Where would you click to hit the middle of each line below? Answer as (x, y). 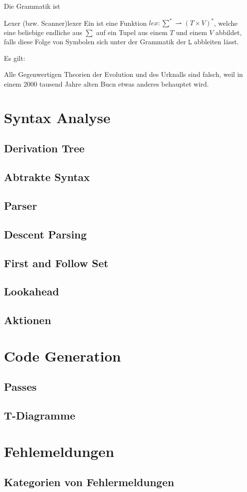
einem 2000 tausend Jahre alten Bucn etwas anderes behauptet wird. (106, 84)
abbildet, (229, 32)
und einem (192, 32)
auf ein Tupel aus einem (132, 32)
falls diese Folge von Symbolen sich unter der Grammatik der (95, 42)
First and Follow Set (56, 263)
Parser (21, 205)
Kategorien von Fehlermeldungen (89, 482)
